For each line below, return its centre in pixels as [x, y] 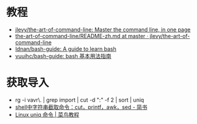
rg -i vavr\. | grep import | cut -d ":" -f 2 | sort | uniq [79, 100]
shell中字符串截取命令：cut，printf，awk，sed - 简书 [81, 107]
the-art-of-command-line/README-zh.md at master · [82, 36]
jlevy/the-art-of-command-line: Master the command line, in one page [103, 29]
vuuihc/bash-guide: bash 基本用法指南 [63, 56]
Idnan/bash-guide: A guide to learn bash [66, 48]
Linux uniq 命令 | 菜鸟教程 [47, 114]
